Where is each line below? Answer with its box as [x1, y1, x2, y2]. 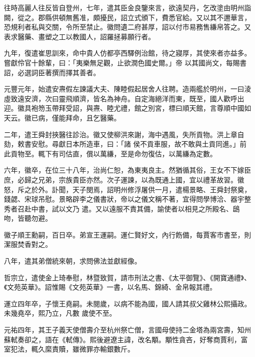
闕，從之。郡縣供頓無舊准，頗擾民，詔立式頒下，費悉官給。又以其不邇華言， [4, 12, 251, 22]
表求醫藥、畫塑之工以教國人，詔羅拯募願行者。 [4, 31, 155, 41]
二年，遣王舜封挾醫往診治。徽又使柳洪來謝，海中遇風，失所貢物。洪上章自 [4, 129, 244, 139]
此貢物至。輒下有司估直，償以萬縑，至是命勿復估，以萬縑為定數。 [4, 148, 217, 158]
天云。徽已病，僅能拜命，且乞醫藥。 [4, 112, 121, 122]
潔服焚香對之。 [4, 239, 52, 249]
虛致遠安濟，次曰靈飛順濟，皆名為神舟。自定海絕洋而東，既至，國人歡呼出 [4, 93, 244, 103]
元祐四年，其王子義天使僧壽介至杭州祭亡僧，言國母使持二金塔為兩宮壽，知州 [4, 325, 251, 335]
